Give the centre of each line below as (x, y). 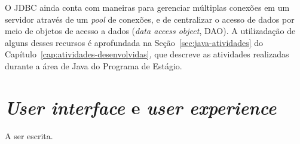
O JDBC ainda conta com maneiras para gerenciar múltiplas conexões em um (147, 7)
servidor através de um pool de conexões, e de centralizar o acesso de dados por (150, 19)
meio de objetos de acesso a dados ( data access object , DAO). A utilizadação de (150, 31)
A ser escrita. (29, 135)
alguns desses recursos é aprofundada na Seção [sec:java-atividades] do (134, 42)
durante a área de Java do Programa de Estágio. (94, 65)
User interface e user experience (141, 107)
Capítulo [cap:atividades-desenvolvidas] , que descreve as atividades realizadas (147, 54)
